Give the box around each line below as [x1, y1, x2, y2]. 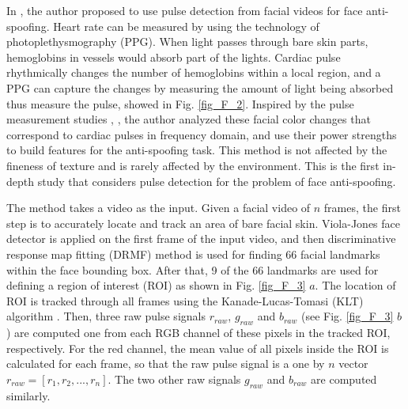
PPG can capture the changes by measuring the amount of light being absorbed [6, 79, 394, 96]
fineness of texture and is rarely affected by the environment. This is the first [6, 157, 380, 173]
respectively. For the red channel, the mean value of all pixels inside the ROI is [6, 339, 389, 356]
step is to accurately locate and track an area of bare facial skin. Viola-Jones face [6, 214, 401, 231]
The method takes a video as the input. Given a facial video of [6, 199, 311, 216]
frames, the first [323, 199, 401, 216]
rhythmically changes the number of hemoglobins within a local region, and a [6, 64, 381, 81]
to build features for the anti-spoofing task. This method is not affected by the [6, 142, 387, 158]
